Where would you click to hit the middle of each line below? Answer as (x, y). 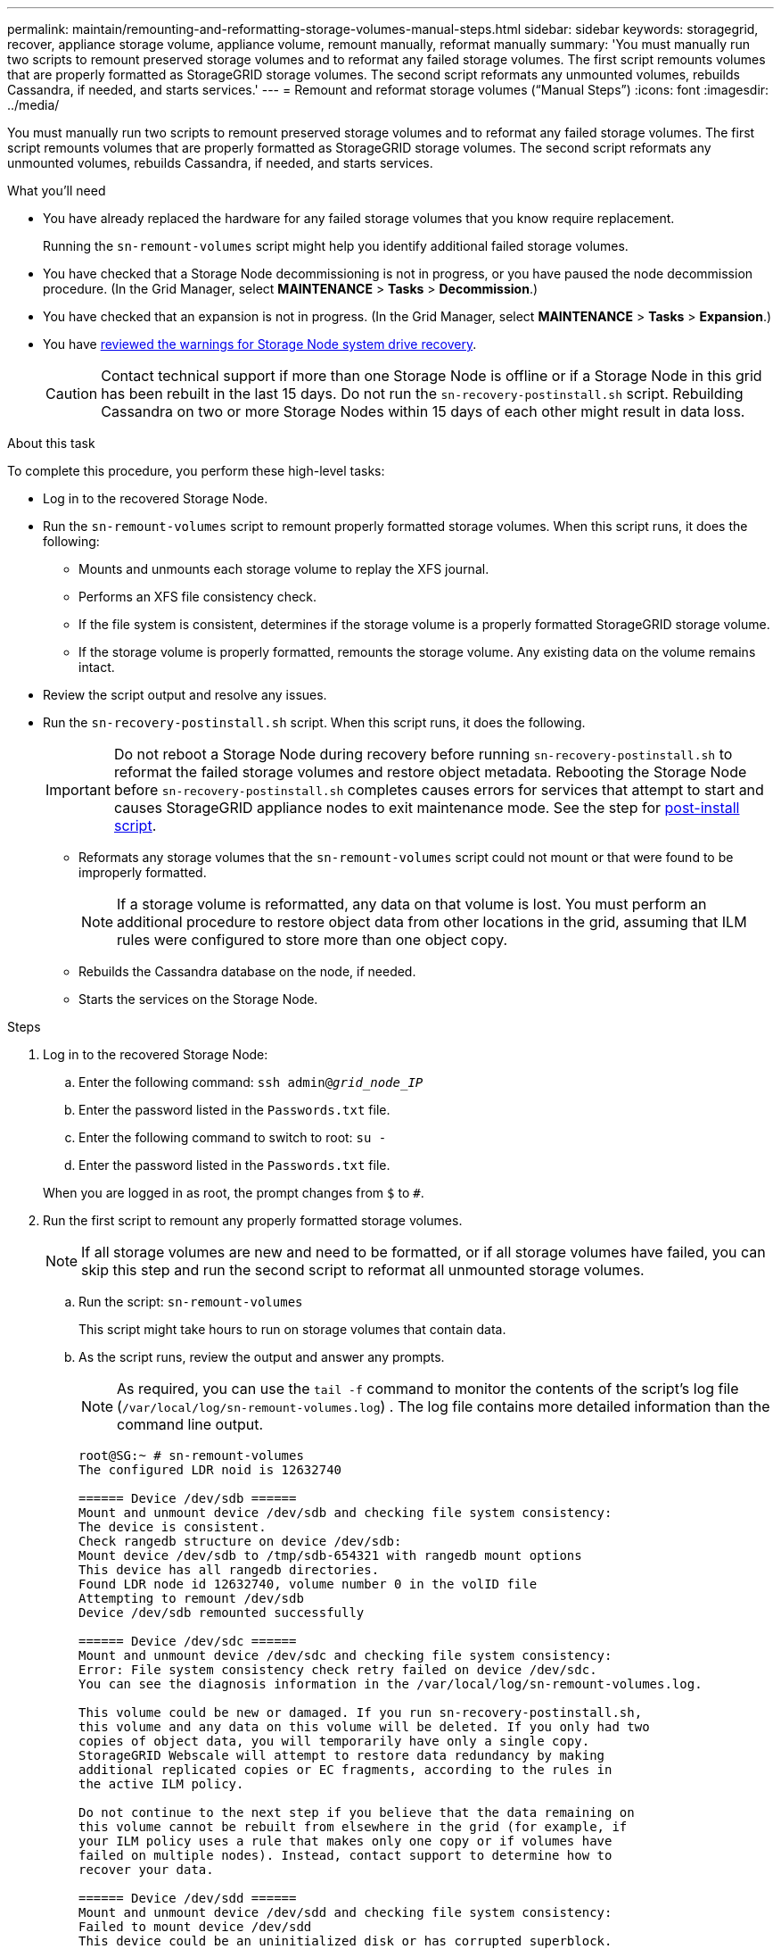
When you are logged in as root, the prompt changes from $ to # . (234, 1193)
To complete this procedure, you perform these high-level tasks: (196, 471)
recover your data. (146, 1870)
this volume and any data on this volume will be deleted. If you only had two (364, 1727)
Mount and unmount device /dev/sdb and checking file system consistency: (345, 1513)
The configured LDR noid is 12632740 (210, 1470)
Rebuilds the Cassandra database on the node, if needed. (247, 971)
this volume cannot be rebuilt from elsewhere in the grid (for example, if (353, 1827)
